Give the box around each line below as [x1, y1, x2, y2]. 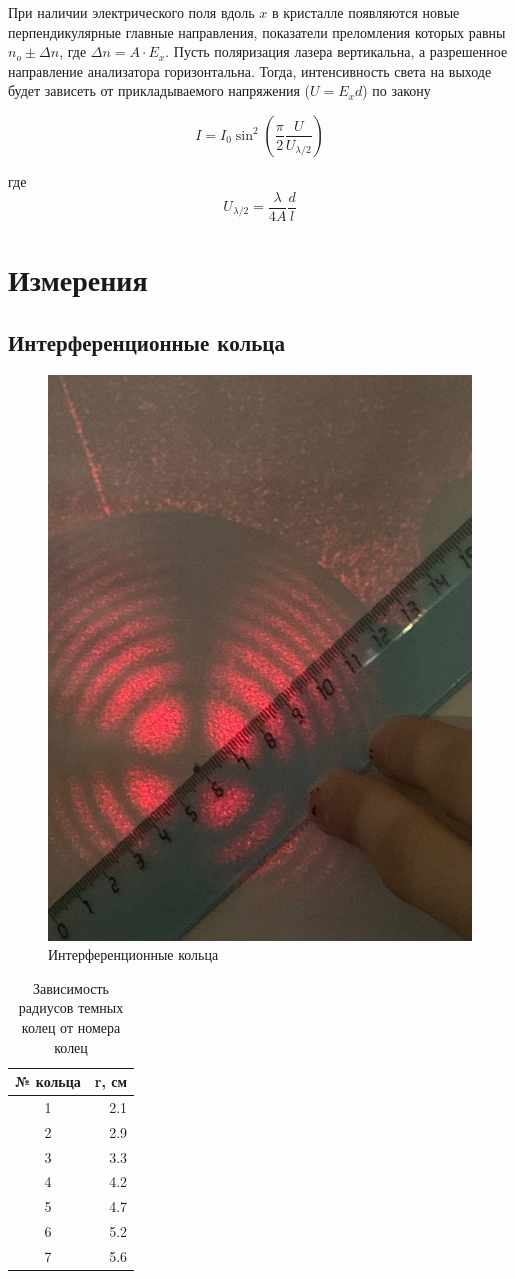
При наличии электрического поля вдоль [8, 2, 255, 22]
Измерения [8, 258, 148, 299]
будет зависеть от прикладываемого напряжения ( [8, 80, 311, 101]
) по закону [362, 80, 431, 101]
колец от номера [21, 1016, 121, 1037]
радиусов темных [18, 997, 124, 1018]
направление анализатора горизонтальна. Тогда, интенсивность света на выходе [8, 60, 492, 81]
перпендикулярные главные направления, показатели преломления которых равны [8, 21, 506, 42]
